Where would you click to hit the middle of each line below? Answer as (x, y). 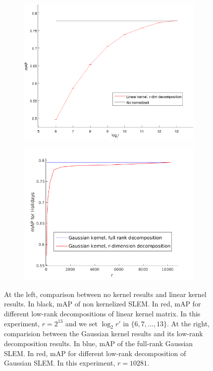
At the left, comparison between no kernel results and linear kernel (105, 294)
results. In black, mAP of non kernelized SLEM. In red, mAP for (103, 304)
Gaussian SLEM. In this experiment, (60, 363)
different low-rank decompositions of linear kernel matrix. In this (102, 313)
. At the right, (188, 323)
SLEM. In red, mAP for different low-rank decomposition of (95, 353)
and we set (81, 323)
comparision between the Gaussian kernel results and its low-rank (104, 334)
